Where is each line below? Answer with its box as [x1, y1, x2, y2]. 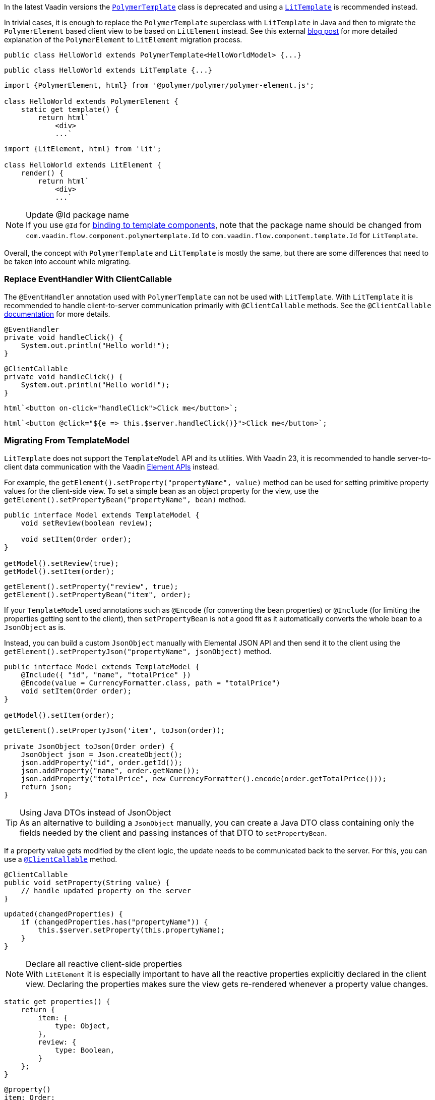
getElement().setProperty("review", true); [4, 582, 178, 591]
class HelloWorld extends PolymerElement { [4, 97, 178, 105]
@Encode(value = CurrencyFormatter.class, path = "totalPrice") [21, 678, 280, 687]
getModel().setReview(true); [4, 559, 119, 567]
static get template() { [21, 105, 119, 113]
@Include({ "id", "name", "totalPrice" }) [21, 670, 191, 679]
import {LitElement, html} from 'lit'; [4, 145, 161, 153]
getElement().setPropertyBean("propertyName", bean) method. [4, 495, 246, 504]
